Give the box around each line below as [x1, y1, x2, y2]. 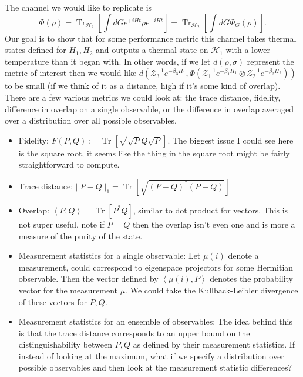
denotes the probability [210, 272, 293, 285]
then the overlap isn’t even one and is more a [132, 218, 295, 230]
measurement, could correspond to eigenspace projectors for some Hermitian [18, 261, 294, 273]
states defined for [5, 44, 66, 56]
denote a [228, 249, 259, 262]
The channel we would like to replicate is [5, 1, 152, 13]
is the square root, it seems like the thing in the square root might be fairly [18, 146, 290, 159]
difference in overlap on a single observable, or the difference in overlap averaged [5, 102, 294, 115]
